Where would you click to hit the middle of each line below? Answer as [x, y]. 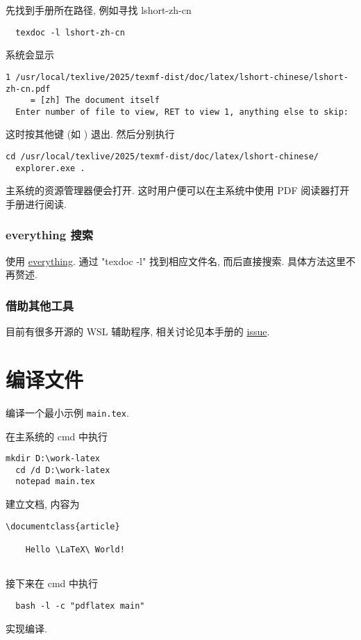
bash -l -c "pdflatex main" [80, 606]
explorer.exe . [50, 168]
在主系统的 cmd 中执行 [57, 436]
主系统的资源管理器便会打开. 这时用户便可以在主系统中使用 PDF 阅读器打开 [178, 190]
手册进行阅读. [36, 203]
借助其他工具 [40, 305]
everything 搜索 [50, 235]
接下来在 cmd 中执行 [52, 583]
